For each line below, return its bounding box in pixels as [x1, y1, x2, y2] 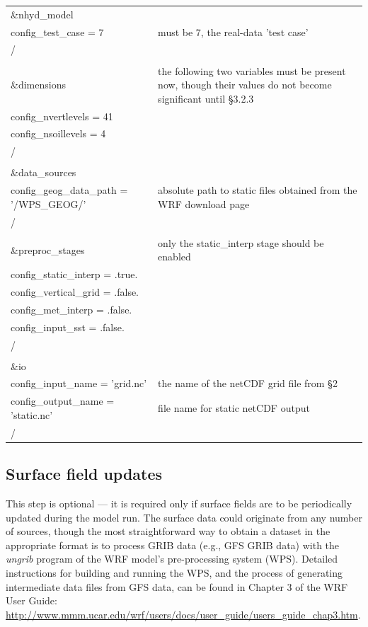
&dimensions [11, 77, 66, 92]
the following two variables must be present [158, 63, 346, 78]
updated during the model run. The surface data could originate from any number [6, 510, 362, 524]
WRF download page [158, 196, 250, 211]
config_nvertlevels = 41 [11, 108, 113, 123]
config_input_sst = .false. [11, 319, 125, 334]
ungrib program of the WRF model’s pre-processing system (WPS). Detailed [6, 551, 338, 566]
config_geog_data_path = [11, 183, 128, 197]
